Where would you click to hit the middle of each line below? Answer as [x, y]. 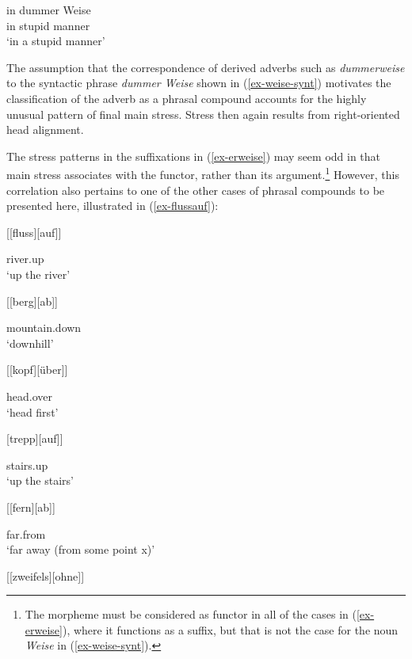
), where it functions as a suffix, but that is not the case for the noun [230, 629]
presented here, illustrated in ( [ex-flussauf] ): [113, 206]
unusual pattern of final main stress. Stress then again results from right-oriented [203, 114]
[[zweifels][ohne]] [46, 575]
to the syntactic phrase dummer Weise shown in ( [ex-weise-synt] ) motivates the [199, 83]
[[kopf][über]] [37, 369]
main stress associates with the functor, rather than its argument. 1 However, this [203, 173]
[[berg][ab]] [32, 301]
